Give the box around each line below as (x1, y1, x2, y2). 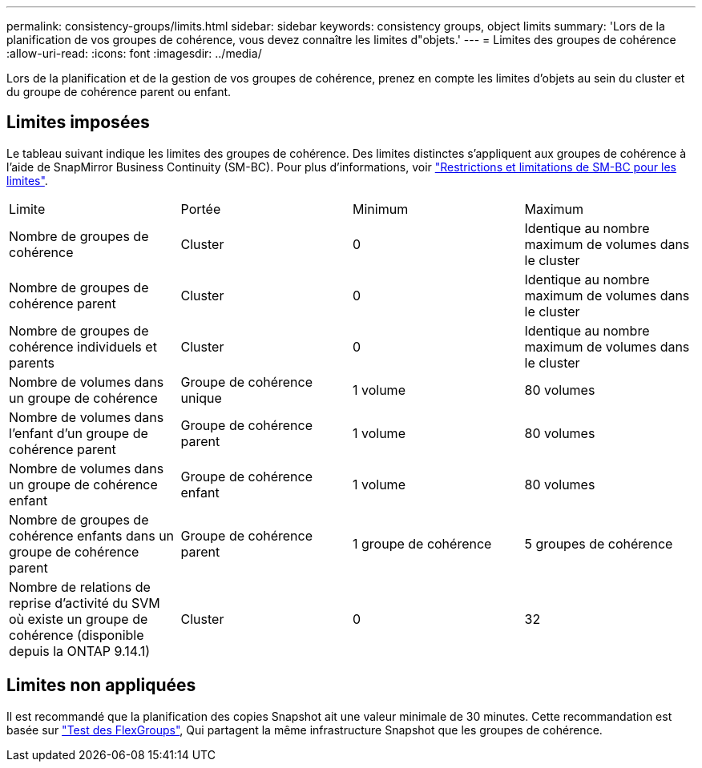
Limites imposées (6, 112, 150, 133)
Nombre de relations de (9, 578, 151, 595)
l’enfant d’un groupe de (9, 424, 148, 441)
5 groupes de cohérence (524, 535, 673, 552)
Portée (180, 200, 221, 217)
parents (9, 354, 54, 371)
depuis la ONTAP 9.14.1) (9, 642, 151, 659)
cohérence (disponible (9, 626, 144, 643)
